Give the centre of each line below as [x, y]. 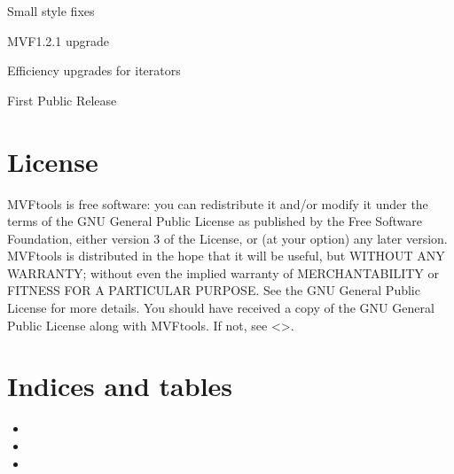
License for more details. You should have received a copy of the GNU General [221, 308]
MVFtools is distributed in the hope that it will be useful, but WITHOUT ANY [226, 256]
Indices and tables [120, 386]
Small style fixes [51, 11]
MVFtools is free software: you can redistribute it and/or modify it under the [218, 203]
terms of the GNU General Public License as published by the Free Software [215, 221]
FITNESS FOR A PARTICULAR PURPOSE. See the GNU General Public [214, 290]
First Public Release [62, 100]
